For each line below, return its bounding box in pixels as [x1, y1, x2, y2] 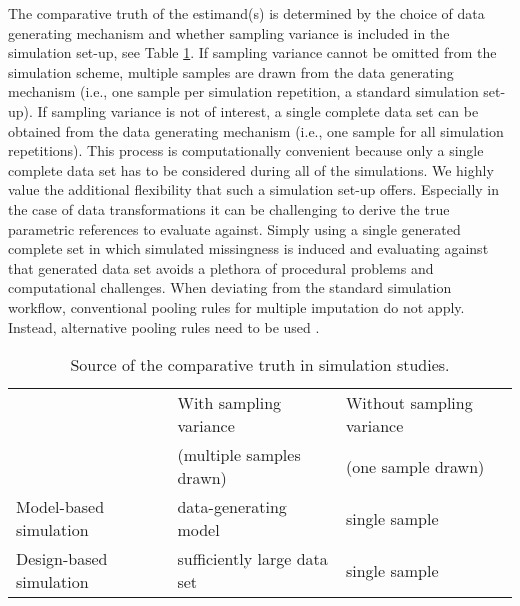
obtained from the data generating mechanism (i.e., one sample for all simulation [8, 120, 504, 141]
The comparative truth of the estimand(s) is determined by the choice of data [8, 3, 485, 23]
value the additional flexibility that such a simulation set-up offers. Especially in [8, 179, 500, 200]
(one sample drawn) [345, 454, 485, 478]
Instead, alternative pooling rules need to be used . [8, 316, 320, 337]
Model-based [16, 495, 105, 519]
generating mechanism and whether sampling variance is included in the [8, 22, 450, 43]
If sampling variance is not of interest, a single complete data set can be [37, 100, 479, 121]
